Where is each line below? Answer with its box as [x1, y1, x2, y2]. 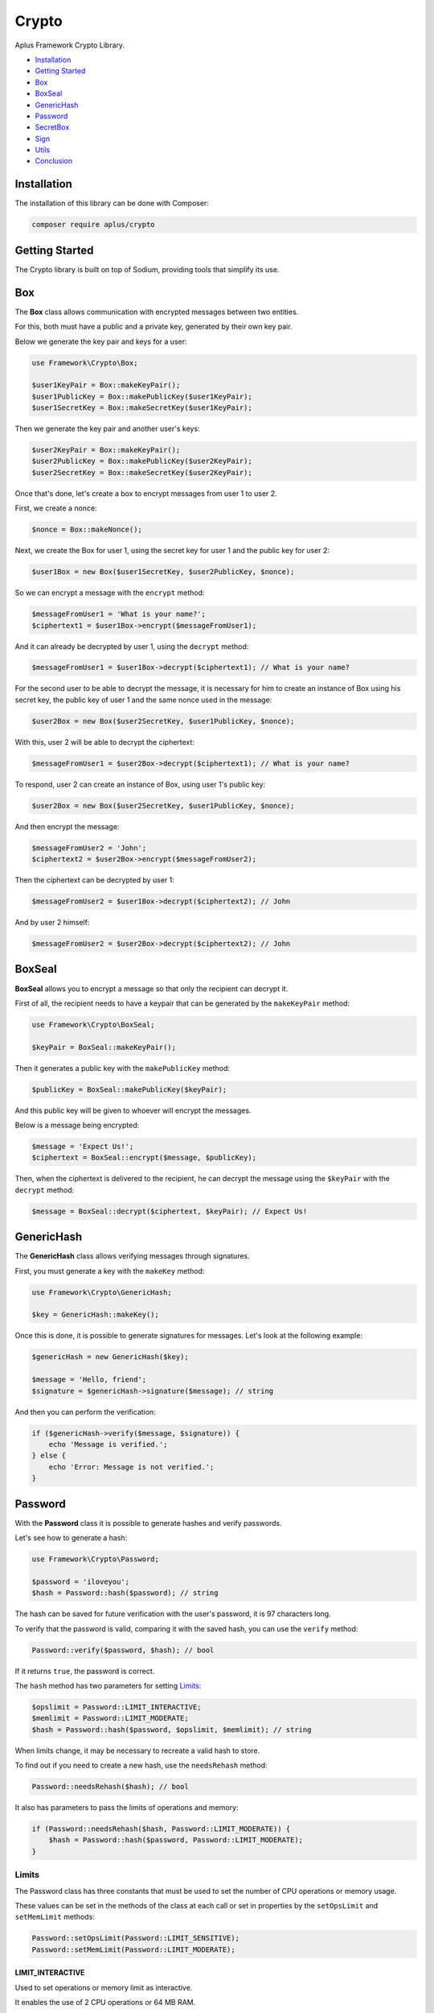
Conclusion [35, 156, 73, 166]
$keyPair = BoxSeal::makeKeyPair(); [31, 1043, 177, 1052]
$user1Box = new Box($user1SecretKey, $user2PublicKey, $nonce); [31, 568, 295, 577]
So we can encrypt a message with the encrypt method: [14, 588, 205, 597]
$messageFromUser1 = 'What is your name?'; [31, 610, 207, 619]
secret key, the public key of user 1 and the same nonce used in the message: [14, 695, 272, 705]
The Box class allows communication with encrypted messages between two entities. [14, 307, 299, 316]
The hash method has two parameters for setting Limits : [14, 1680, 202, 1690]
